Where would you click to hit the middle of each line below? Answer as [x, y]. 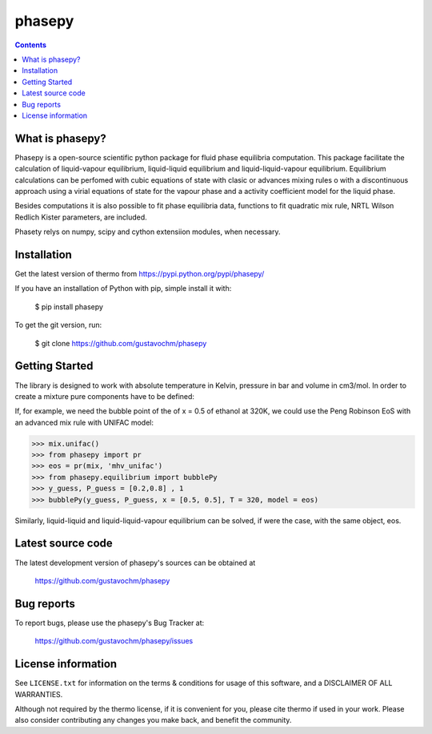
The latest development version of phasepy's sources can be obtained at [135, 563]
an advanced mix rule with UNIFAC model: [84, 422]
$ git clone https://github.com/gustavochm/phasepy [121, 343]
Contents [31, 45]
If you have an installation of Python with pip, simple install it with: [123, 288]
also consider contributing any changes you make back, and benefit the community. [153, 720]
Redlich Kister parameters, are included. [81, 217]
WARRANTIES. [39, 694]
